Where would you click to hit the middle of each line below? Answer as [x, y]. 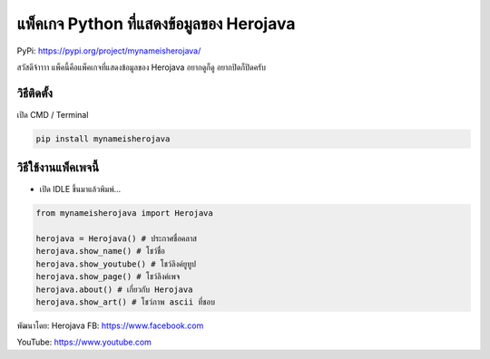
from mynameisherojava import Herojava [124, 213]
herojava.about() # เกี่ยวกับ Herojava [114, 289]
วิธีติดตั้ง [35, 93]
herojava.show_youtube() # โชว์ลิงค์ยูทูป [116, 264]
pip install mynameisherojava [103, 139]
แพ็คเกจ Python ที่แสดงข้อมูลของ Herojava [156, 24]
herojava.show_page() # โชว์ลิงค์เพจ [108, 277]
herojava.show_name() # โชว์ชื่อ [100, 251]
